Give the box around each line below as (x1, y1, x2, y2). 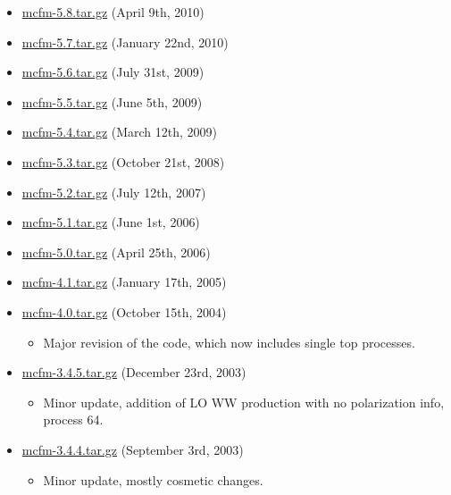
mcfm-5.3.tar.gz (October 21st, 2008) (21, 152, 225, 171)
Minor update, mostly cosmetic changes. (43, 470, 263, 489)
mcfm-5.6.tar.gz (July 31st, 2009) (21, 63, 205, 81)
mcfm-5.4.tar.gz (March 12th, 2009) (21, 122, 218, 141)
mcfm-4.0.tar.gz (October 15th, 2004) (21, 302, 227, 321)
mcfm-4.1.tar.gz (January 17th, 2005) (21, 273, 227, 291)
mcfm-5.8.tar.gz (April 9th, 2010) (21, 3, 205, 21)
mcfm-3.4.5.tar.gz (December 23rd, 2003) (21, 363, 246, 382)
